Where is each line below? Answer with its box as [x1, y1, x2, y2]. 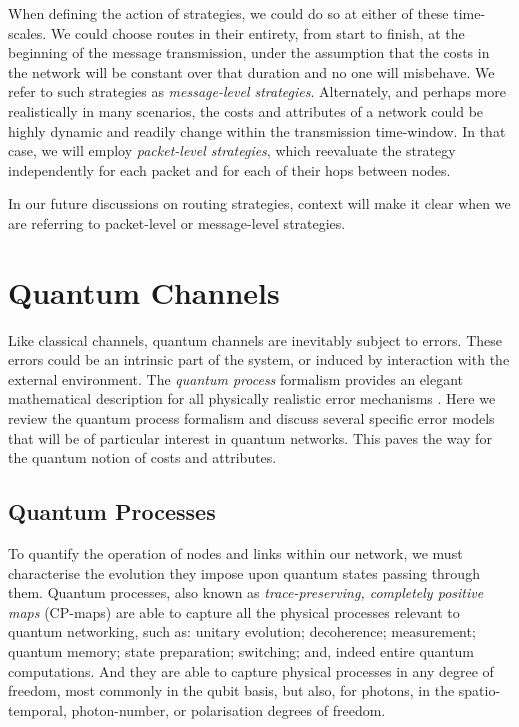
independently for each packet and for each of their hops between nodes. [8, 159, 451, 180]
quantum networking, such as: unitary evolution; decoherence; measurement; [8, 621, 476, 642]
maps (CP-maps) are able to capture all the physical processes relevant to [8, 601, 460, 622]
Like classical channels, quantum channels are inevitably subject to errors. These [8, 329, 502, 350]
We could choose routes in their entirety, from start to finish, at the [50, 22, 465, 43]
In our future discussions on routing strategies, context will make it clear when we [8, 193, 511, 214]
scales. [8, 22, 47, 43]
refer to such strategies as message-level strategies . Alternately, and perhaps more [8, 81, 506, 102]
